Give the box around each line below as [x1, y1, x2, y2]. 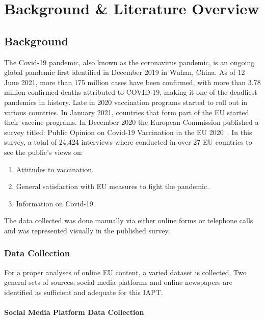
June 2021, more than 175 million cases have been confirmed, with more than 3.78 [4, 76, 261, 87]
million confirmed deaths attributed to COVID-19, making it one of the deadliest [4, 87, 257, 97]
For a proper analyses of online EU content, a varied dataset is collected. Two [4, 267, 247, 277]
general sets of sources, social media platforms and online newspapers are [4, 277, 232, 287]
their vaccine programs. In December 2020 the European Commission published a [4, 117, 259, 127]
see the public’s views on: [4, 146, 83, 157]
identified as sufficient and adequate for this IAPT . [4, 286, 163, 297]
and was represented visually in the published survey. [4, 225, 170, 235]
